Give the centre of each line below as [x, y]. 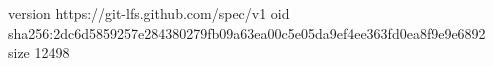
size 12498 [39, 52]
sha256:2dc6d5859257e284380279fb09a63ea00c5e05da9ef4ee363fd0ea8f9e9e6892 [247, 32]
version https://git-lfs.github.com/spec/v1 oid [149, 13]
